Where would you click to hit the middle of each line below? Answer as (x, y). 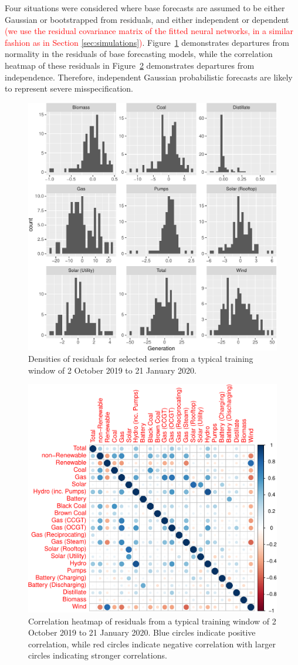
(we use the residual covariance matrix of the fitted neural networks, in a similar (149, 31)
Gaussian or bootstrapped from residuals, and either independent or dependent (147, 19)
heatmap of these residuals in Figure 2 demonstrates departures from (130, 65)
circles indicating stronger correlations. (98, 655)
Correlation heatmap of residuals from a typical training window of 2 (152, 621)
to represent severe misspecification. (69, 88)
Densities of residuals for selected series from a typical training (141, 359)
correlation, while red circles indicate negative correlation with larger (152, 644)
